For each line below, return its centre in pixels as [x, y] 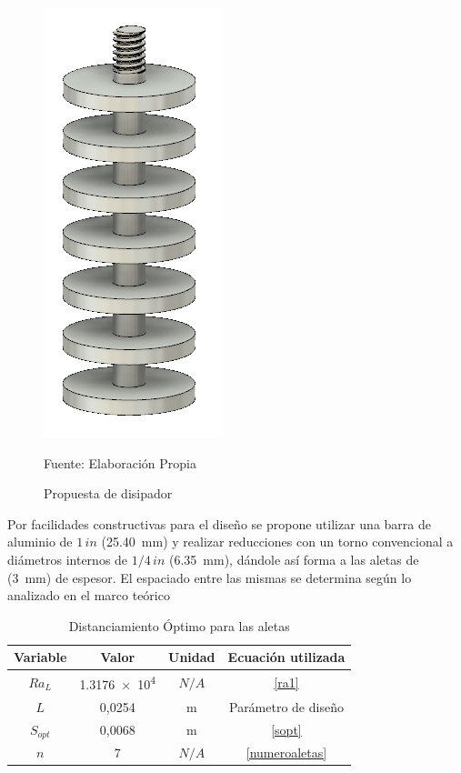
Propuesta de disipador [108, 493]
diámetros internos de [68, 559]
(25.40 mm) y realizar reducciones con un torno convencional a [277, 542]
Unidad [192, 657]
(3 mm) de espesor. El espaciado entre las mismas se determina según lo [210, 577]
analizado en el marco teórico [89, 595]
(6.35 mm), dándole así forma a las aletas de [294, 559]
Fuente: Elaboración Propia [120, 462]
